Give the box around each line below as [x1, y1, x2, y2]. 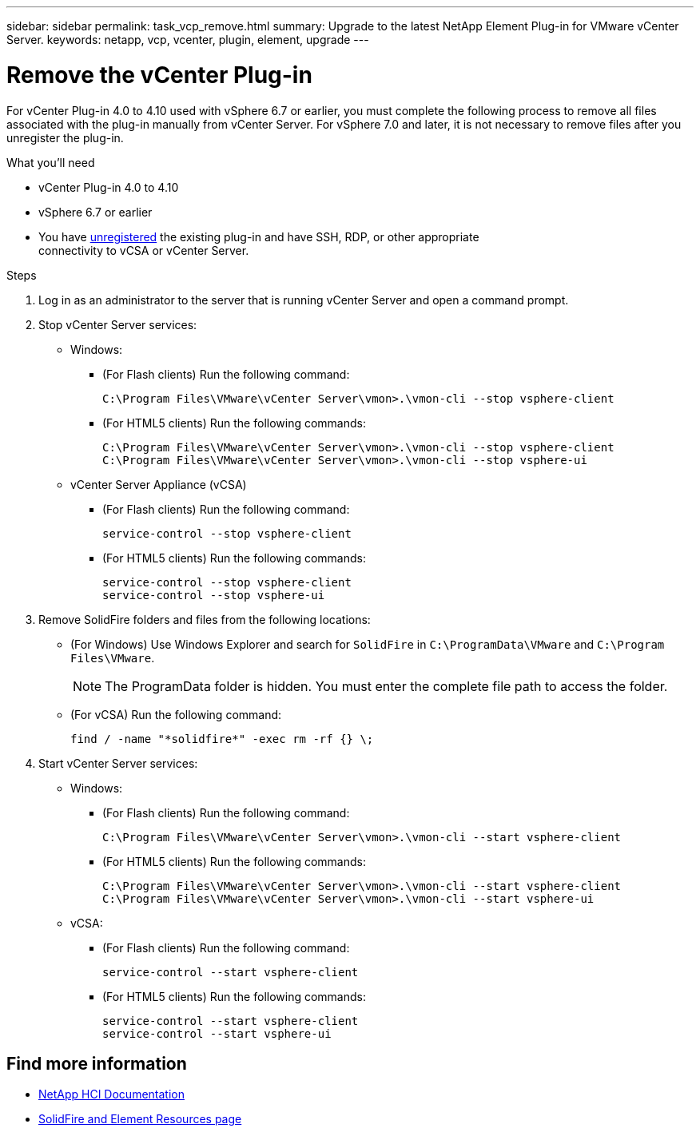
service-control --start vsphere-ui [102, 1027, 332, 1040]
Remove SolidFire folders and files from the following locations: [38, 612, 371, 626]
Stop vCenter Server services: [38, 317, 197, 332]
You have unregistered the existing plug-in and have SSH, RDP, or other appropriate [38, 229, 479, 244]
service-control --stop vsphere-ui [102, 588, 325, 602]
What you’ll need [6, 155, 95, 169]
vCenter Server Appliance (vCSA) [70, 477, 247, 491]
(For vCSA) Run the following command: [70, 707, 282, 721]
